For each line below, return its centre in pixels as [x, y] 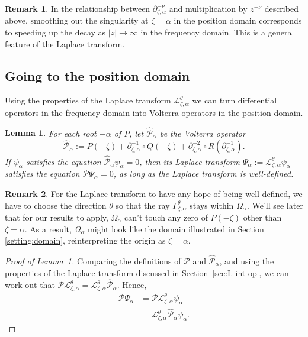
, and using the [247, 260]
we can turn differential [235, 100]
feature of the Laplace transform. [65, 43]
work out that [30, 285]
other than [262, 217]
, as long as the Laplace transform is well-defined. [203, 174]
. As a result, [48, 229]
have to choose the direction [56, 205]
